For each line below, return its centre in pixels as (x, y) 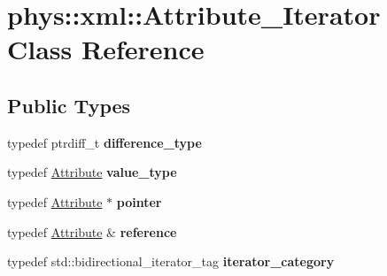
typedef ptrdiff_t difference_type (104, 142)
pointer (139, 201)
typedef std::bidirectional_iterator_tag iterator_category (171, 261)
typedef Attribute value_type (92, 172)
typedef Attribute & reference (92, 231)
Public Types (69, 105)
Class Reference (106, 49)
